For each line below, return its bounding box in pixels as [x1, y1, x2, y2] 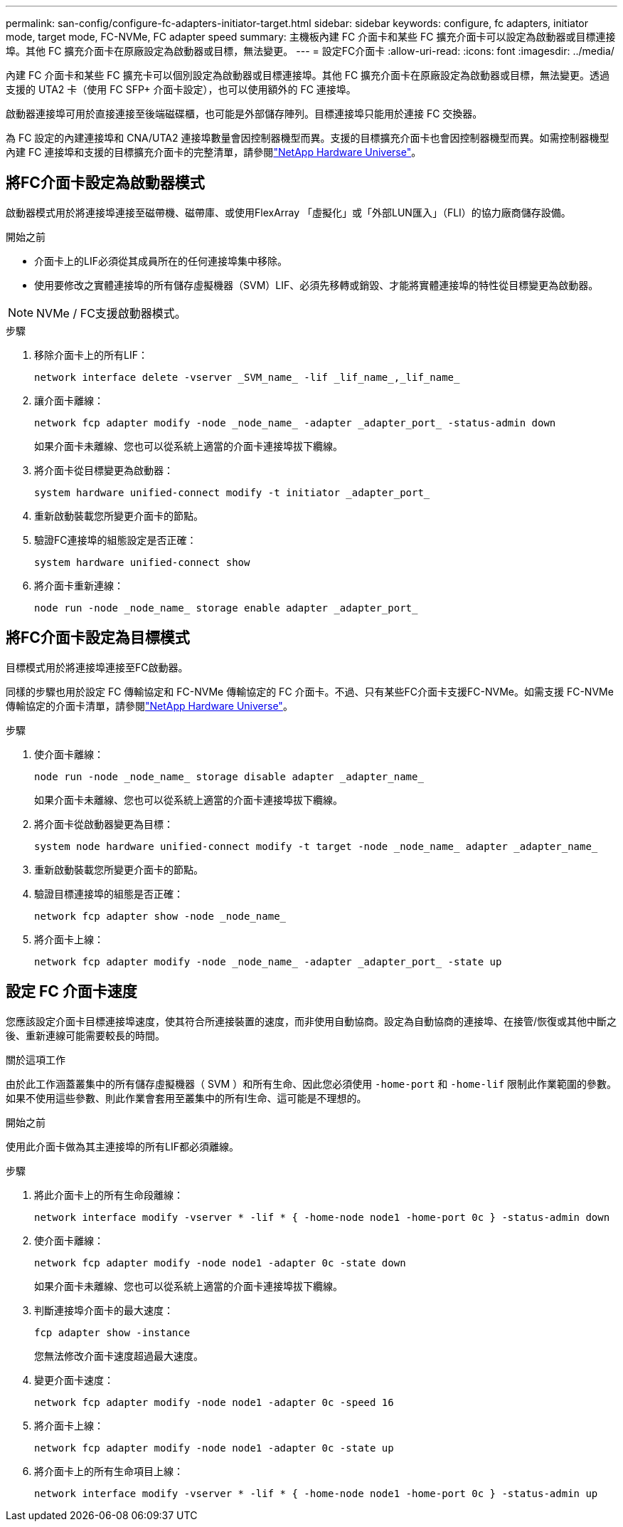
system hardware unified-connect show [34, 556, 250, 568]
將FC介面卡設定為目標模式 [6, 629, 190, 647]
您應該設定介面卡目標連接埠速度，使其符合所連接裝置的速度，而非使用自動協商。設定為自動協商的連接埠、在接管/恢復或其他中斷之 [6, 1014, 617, 1027]
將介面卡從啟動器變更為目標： [34, 817, 174, 830]
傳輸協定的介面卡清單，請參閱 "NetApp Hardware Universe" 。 [6, 699, 293, 712]
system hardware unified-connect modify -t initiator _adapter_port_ [34, 486, 430, 498]
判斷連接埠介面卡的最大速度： [34, 1303, 174, 1316]
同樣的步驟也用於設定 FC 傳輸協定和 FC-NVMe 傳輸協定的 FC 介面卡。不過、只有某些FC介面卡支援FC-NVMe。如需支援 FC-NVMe [6, 685, 614, 698]
